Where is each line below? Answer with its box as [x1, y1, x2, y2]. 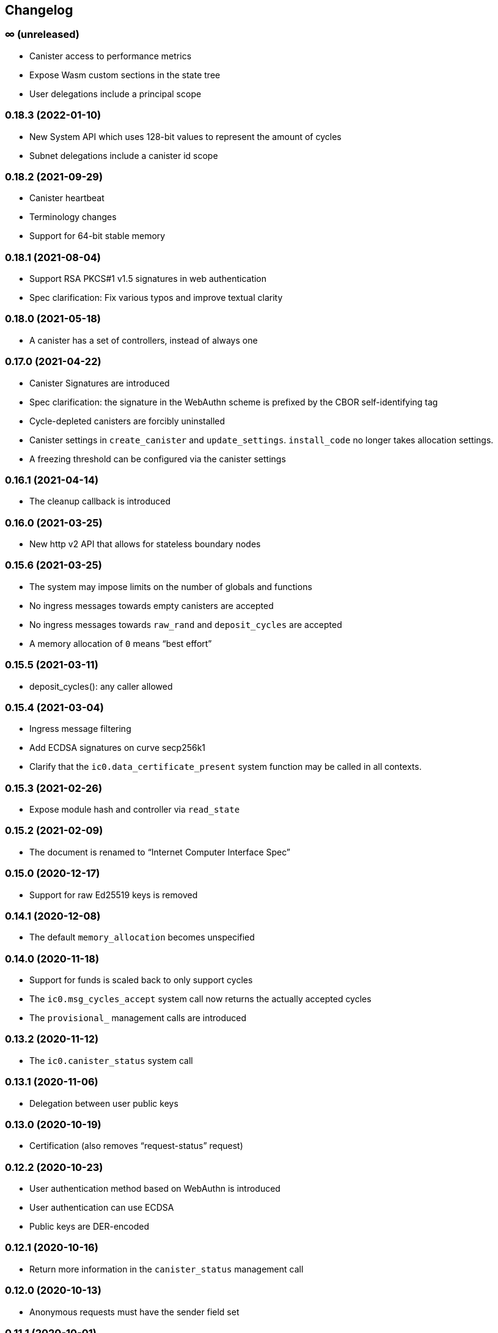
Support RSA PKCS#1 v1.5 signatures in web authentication [29, 273, 267, 284]
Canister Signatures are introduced [29, 377, 170, 388]
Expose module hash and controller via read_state [29, 804, 240, 815]
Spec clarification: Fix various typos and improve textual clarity [29, 292, 283, 303]
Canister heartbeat [29, 193, 104, 204]
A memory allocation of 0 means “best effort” [29, 638, 212, 649]
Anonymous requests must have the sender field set [29, 1306, 240, 1317]
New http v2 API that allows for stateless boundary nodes [29, 539, 261, 550]
